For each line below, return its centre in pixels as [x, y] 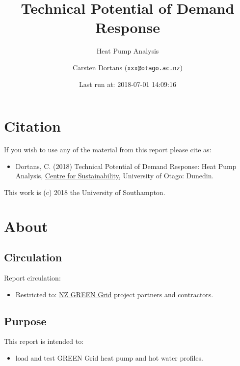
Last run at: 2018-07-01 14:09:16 [128, 84]
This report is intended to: [44, 341]
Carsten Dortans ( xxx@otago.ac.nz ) [128, 67]
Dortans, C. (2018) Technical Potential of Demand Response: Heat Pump [126, 166]
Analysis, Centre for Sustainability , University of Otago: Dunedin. [115, 176]
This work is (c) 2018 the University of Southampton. [85, 192]
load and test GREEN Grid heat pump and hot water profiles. [109, 358]
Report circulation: [32, 278]
